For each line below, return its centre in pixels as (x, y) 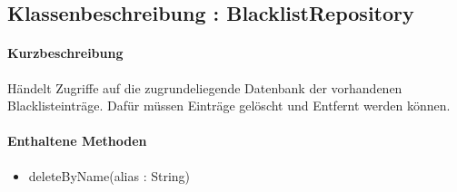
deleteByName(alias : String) (109, 175)
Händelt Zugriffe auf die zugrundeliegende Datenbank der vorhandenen (205, 87)
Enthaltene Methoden (77, 141)
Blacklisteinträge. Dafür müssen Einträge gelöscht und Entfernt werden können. (229, 106)
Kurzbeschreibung (65, 53)
